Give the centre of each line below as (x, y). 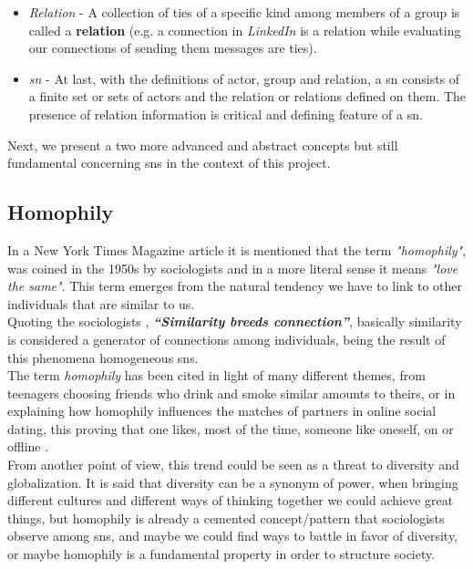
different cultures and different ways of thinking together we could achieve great (231, 500)
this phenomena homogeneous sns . (103, 357)
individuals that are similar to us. (101, 303)
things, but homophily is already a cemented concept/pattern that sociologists (226, 517)
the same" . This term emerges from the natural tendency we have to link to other (235, 286)
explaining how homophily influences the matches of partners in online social (222, 411)
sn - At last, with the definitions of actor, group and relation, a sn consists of (244, 78)
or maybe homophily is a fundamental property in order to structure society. (221, 554)
